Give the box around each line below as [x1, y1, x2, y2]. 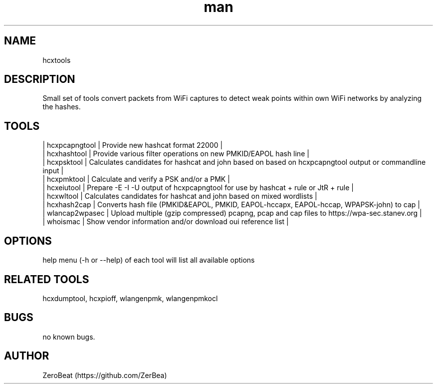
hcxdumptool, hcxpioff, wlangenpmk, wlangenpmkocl [42, 294, 218, 303]
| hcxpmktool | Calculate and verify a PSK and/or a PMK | [42, 175, 230, 184]
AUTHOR [4, 350, 49, 363]
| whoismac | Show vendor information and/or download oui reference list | [42, 217, 289, 226]
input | [42, 166, 64, 175]
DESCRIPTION [4, 73, 75, 86]
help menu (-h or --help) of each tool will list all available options [42, 256, 255, 265]
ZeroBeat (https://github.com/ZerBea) [42, 371, 167, 380]
